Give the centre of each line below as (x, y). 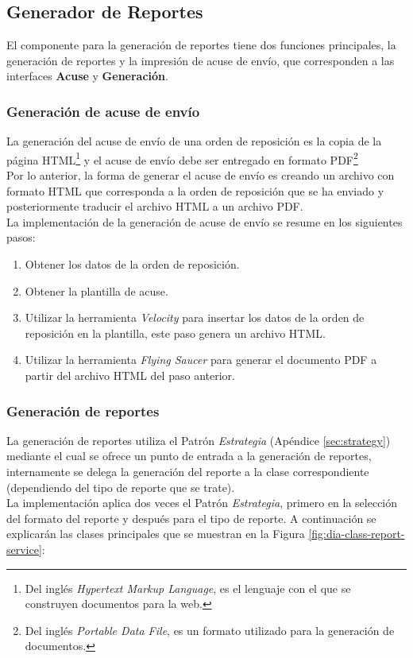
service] (24, 549)
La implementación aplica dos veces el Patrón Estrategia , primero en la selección (202, 503)
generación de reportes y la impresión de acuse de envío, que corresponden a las (201, 60)
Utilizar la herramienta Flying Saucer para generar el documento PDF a (201, 360)
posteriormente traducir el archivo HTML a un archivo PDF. (155, 206)
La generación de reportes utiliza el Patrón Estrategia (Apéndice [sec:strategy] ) (199, 440)
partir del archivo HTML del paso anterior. (130, 375)
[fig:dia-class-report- (357, 534)
